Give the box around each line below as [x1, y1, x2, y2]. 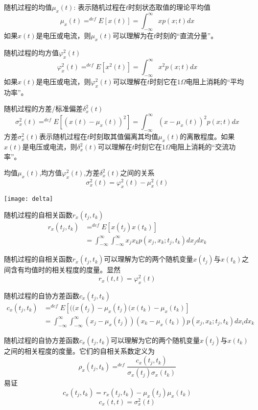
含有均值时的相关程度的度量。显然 [10, 265, 120, 275]
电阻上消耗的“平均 [186, 76, 244, 86]
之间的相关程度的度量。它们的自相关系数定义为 [4, 345, 155, 356]
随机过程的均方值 [4, 47, 59, 57]
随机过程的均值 [4, 2, 52, 12]
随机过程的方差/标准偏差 [4, 103, 83, 114]
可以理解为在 [112, 30, 154, 41]
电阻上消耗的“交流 [170, 142, 229, 152]
